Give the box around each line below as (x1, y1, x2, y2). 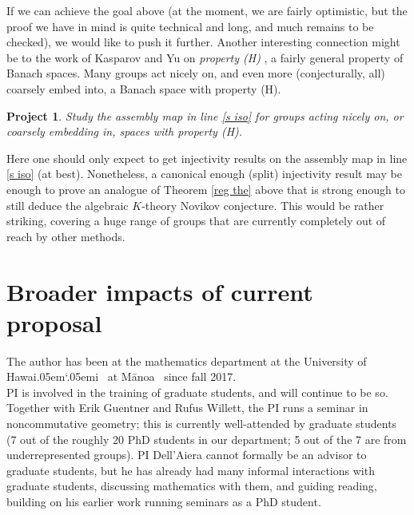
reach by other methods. (6, 228, 125, 244)
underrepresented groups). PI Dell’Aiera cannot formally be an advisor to (6, 446, 367, 463)
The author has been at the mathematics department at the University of (6, 352, 367, 369)
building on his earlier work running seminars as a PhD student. (6, 493, 321, 509)
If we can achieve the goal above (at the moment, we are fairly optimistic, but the (6, 2, 408, 18)
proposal (6, 306, 102, 339)
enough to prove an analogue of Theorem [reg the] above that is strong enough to (6, 180, 405, 197)
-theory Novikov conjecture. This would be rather (141, 196, 384, 213)
